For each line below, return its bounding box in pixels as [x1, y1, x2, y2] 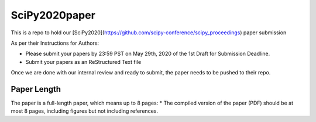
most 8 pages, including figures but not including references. [11, 107, 158, 114]
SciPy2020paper [11, 9, 96, 21]
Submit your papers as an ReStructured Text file [25, 58, 142, 65]
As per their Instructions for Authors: [11, 40, 99, 46]
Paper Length [11, 84, 61, 94]
